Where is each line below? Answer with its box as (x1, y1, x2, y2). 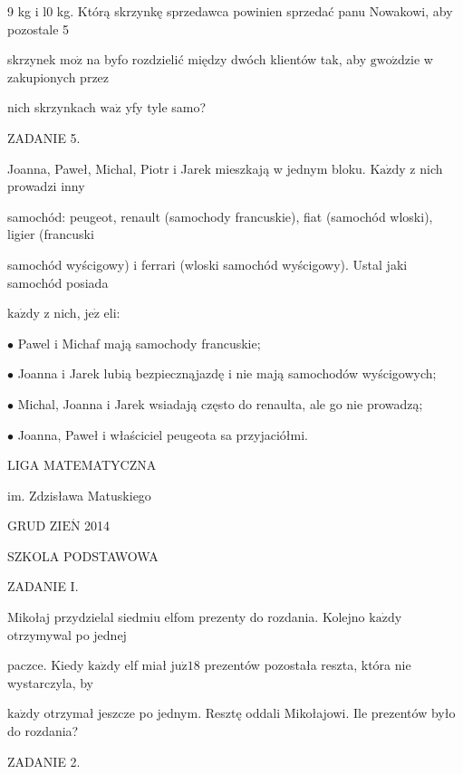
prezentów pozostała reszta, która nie (204, 655, 411, 674)
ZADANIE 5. (7, 128, 81, 147)
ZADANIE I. (7, 577, 79, 596)
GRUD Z (7, 516, 58, 535)
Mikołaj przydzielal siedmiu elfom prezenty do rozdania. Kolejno (7, 607, 365, 626)
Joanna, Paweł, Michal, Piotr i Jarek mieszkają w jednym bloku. (7, 158, 366, 177)
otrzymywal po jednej (7, 625, 127, 644)
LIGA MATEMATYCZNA (7, 455, 157, 474)
